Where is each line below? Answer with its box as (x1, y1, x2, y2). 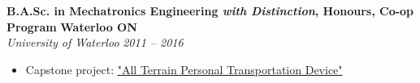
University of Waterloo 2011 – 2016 (6, 34, 184, 51)
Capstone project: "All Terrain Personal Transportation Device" (25, 60, 343, 77)
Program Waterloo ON (6, 18, 137, 35)
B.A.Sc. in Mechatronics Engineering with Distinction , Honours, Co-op (6, 2, 414, 19)
